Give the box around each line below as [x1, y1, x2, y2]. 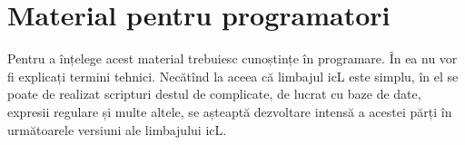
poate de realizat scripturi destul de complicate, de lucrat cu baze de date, [7, 84, 421, 103]
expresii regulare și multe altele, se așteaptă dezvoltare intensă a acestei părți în [7, 101, 452, 121]
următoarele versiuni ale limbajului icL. [7, 120, 227, 139]
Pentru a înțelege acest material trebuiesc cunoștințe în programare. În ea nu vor [7, 49, 458, 68]
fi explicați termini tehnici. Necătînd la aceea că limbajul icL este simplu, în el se [7, 66, 459, 85]
